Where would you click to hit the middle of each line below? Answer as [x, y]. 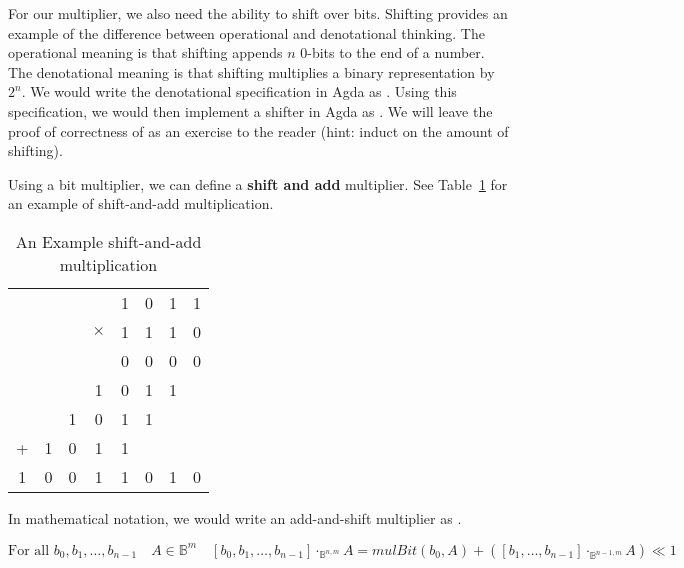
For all [29, 550]
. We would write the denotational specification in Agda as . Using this [239, 91]
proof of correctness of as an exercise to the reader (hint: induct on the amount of [258, 130]
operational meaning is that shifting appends [145, 52]
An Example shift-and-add [108, 241]
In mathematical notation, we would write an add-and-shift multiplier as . [235, 517]
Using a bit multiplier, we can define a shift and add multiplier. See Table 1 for [258, 183]
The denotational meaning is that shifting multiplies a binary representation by [251, 71]
